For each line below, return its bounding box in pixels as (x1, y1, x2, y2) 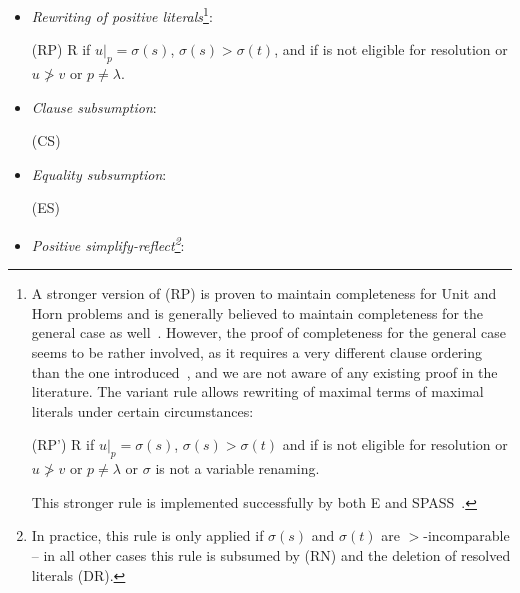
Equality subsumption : (31, 163, 167, 184)
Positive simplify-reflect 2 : (31, 232, 185, 255)
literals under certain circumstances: (31, 400, 254, 421)
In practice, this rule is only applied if (31, 525, 264, 546)
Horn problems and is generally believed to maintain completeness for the (31, 302, 483, 323)
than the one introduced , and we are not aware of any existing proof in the (31, 361, 498, 382)
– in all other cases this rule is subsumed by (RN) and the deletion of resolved (31, 545, 511, 565)
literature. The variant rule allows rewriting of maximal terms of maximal (31, 381, 484, 402)
